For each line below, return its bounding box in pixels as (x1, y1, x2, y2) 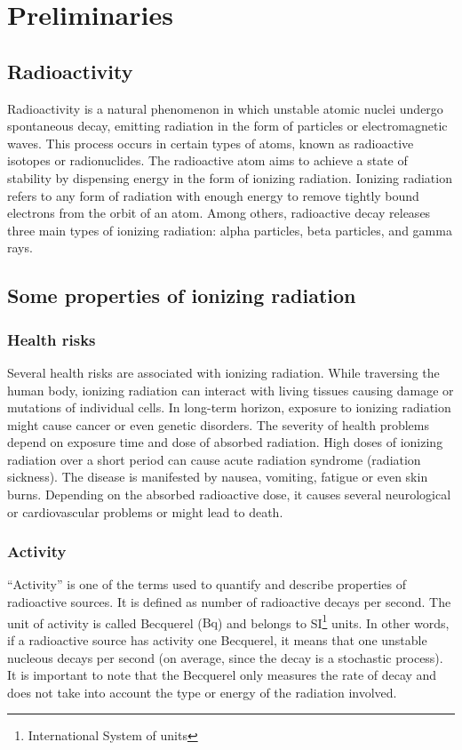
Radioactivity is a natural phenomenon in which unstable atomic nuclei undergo (7, 99, 443, 117)
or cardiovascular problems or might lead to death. (7, 502, 283, 521)
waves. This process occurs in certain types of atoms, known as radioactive (7, 133, 414, 152)
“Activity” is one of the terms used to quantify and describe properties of (7, 575, 406, 594)
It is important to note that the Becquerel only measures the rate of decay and (7, 666, 437, 684)
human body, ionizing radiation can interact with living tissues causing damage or (7, 380, 454, 399)
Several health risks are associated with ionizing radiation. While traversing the (7, 363, 440, 381)
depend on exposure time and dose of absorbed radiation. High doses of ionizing (7, 433, 443, 451)
